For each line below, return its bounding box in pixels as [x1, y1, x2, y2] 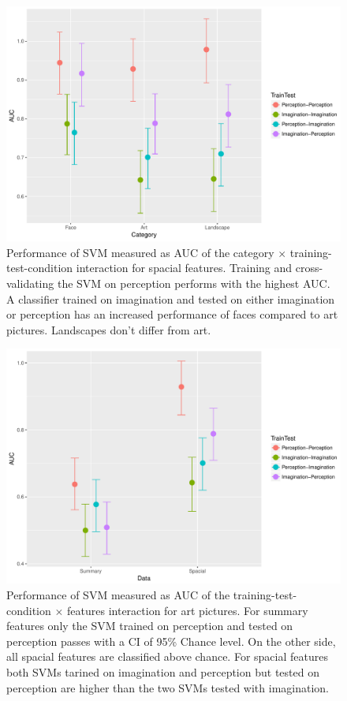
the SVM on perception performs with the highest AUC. [57, 274, 330, 291]
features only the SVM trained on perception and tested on [6, 617, 293, 634]
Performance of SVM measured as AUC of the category [6, 244, 274, 260]
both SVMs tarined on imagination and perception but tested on [6, 663, 319, 680]
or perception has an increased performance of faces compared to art [6, 306, 338, 323]
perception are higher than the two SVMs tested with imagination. [6, 679, 330, 695]
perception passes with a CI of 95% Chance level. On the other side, [6, 632, 336, 649]
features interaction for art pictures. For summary [67, 602, 308, 618]
